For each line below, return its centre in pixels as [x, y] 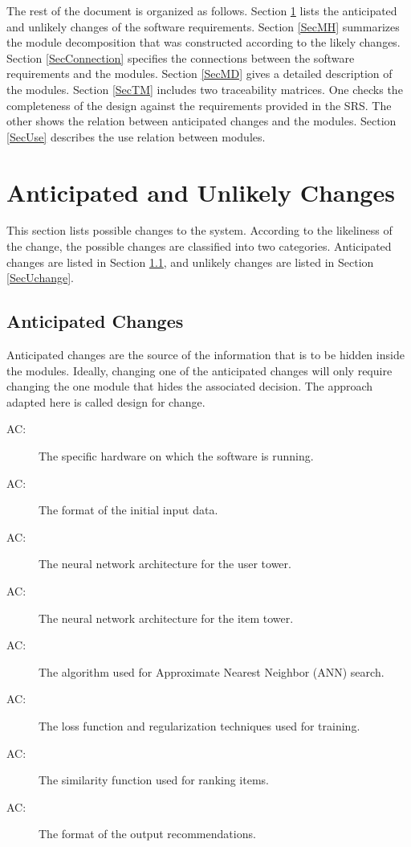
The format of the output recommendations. [147, 834]
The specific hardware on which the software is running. [176, 456]
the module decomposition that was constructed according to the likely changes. [203, 42]
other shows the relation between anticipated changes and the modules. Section [201, 121]
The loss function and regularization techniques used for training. [199, 725]
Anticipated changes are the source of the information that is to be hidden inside [205, 355]
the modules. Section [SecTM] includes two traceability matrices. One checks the [205, 89]
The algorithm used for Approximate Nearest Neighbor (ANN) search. [212, 671]
